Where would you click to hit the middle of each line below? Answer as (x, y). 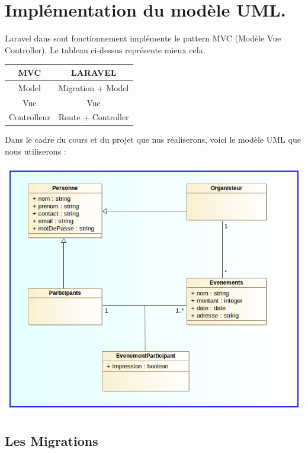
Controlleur (30, 117)
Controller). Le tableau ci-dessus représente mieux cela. (105, 49)
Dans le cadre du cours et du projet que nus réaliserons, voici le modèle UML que (153, 139)
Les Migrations (52, 440)
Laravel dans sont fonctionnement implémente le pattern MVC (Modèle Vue (143, 38)
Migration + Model (94, 87)
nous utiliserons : (36, 151)
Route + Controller (94, 117)
